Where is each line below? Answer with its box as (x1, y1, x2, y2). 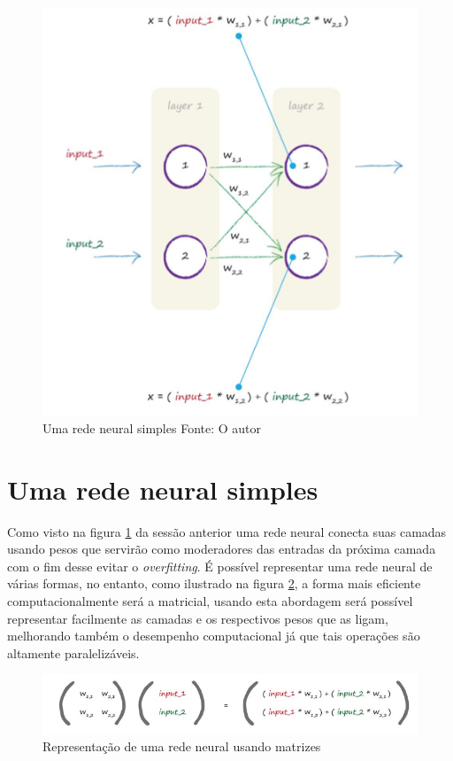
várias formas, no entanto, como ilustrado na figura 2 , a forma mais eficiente (7, 574, 421, 593)
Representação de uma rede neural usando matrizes (42, 737, 321, 756)
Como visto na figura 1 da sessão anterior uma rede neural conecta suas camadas (7, 522, 447, 540)
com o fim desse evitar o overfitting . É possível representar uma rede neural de (7, 556, 433, 575)
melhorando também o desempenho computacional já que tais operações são (7, 626, 420, 645)
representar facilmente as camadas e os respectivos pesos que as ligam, (7, 609, 388, 627)
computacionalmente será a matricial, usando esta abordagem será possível (7, 592, 413, 610)
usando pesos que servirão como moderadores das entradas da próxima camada (7, 540, 436, 558)
